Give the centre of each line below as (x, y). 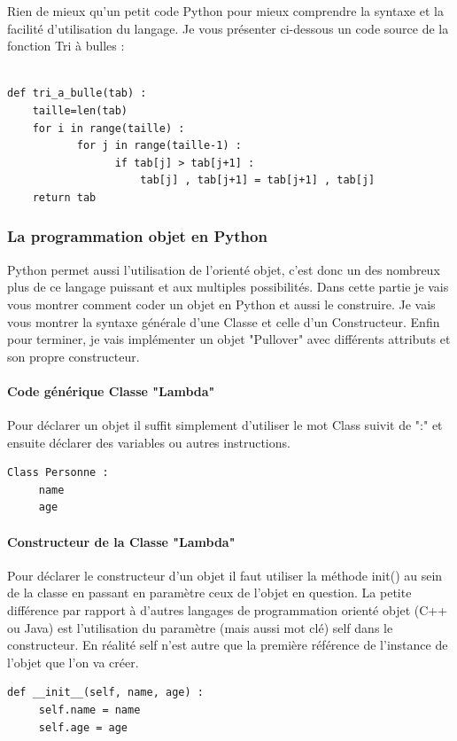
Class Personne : (58, 473)
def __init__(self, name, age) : (105, 693)
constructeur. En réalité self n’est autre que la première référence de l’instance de (228, 645)
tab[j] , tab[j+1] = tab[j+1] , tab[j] (258, 180)
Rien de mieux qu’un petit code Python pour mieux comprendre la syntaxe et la (225, 11)
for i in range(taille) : (108, 128)
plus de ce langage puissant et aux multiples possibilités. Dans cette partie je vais (228, 287)
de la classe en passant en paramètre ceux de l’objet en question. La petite (209, 593)
